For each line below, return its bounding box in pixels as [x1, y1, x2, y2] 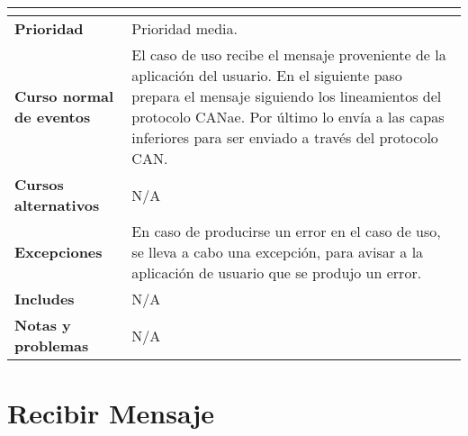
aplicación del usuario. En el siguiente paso [131, 65, 402, 86]
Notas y [14, 314, 71, 335]
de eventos [14, 106, 91, 127]
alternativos [14, 195, 100, 215]
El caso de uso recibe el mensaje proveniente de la [131, 44, 446, 65]
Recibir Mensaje [7, 395, 215, 431]
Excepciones [14, 241, 103, 262]
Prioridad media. [131, 18, 238, 39]
